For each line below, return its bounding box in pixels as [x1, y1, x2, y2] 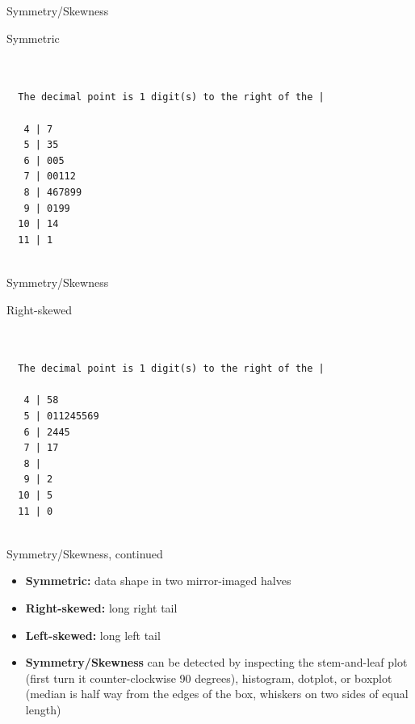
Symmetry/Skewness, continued [6, 545, 163, 562]
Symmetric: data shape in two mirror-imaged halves [25, 572, 291, 589]
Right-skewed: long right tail [25, 600, 178, 616]
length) [25, 701, 61, 718]
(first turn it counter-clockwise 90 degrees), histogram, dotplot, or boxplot [25, 669, 392, 686]
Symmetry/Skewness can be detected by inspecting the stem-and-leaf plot [25, 654, 408, 671]
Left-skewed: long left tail [25, 626, 161, 643]
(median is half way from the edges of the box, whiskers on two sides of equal [25, 685, 409, 702]
